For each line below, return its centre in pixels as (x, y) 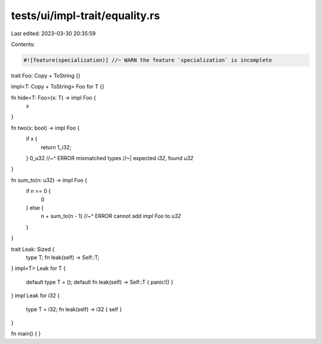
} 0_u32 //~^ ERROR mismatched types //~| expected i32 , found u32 (110, 158)
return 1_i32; (56, 147)
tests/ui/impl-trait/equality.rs (86, 16)
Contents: (23, 44)
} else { (35, 208)
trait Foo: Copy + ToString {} (46, 75)
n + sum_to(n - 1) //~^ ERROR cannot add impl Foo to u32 (111, 216)
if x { (32, 139)
